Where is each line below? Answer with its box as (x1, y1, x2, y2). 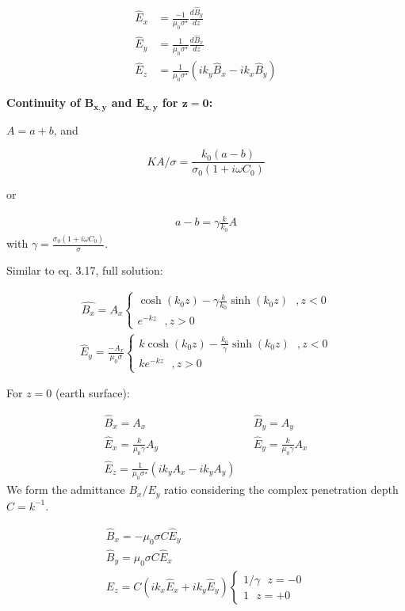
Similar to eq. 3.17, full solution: (6, 261, 163, 278)
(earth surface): (55, 385, 130, 401)
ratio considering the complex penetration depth (164, 481, 399, 498)
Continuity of (6, 94, 81, 111)
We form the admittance (6, 481, 125, 498)
